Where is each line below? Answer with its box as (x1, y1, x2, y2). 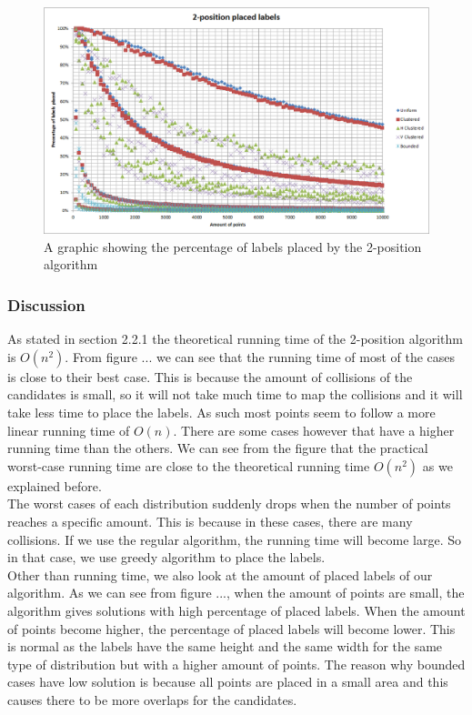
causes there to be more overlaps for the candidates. (7, 690, 297, 709)
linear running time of (7, 420, 130, 439)
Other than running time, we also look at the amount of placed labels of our (7, 565, 433, 584)
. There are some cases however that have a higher (173, 420, 455, 439)
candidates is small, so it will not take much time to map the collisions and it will (7, 385, 463, 404)
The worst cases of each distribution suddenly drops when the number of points (7, 494, 451, 513)
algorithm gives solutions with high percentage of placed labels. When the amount (7, 600, 466, 619)
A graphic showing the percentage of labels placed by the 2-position (44, 237, 422, 256)
